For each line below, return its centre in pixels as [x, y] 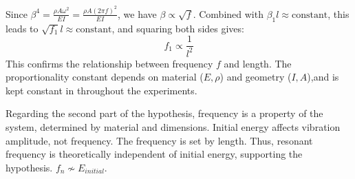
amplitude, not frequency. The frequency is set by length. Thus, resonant [159, 140]
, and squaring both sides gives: [178, 28]
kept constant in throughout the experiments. [101, 90]
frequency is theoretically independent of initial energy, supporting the [154, 154]
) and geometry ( [256, 77]
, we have [137, 13]
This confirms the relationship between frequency [109, 63]
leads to [22, 28]
